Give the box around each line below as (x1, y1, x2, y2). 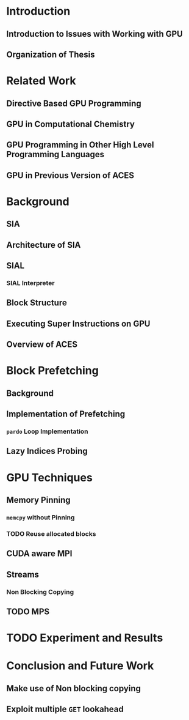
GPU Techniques (6, 470, 93, 484)
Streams (6, 569, 40, 579)
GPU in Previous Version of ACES (6, 170, 135, 180)
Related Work (6, 74, 76, 88)
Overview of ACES (6, 340, 78, 350)
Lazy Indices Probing (6, 446, 88, 456)
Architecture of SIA (6, 240, 81, 250)
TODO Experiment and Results (6, 631, 163, 645)
